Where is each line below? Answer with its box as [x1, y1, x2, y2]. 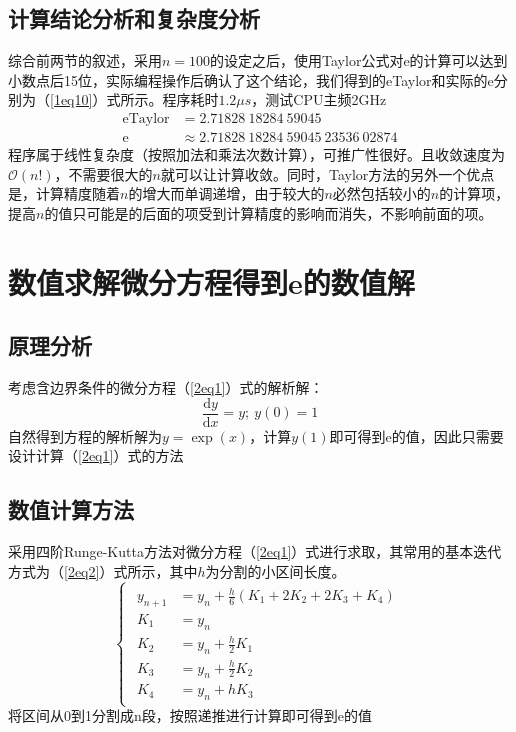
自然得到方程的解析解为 [8, 425, 162, 446]
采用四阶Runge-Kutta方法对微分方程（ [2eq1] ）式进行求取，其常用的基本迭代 [8, 541, 502, 562]
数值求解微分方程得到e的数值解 [8, 261, 415, 302]
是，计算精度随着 [8, 183, 120, 204]
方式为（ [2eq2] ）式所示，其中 [8, 560, 198, 581]
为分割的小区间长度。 [205, 560, 346, 581]
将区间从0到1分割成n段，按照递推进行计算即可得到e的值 [8, 705, 372, 726]
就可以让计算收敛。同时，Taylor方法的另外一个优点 [160, 163, 495, 184]
